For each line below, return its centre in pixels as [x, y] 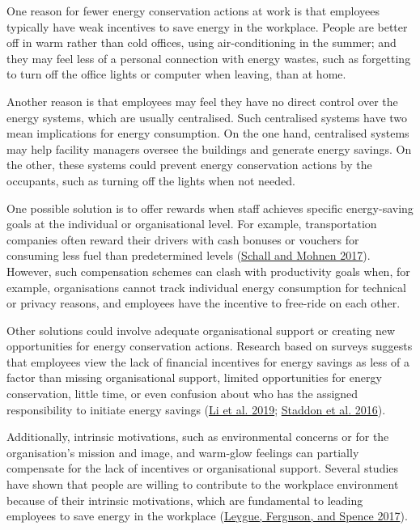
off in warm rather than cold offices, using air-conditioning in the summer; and [202, 42]
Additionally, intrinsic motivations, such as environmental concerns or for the [198, 437]
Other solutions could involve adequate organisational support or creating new [201, 330]
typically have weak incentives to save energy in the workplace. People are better [207, 26]
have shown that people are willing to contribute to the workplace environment [203, 484]
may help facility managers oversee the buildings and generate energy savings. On [209, 148]
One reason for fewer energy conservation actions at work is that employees [193, 11]
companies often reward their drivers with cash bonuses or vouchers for [183, 239]
